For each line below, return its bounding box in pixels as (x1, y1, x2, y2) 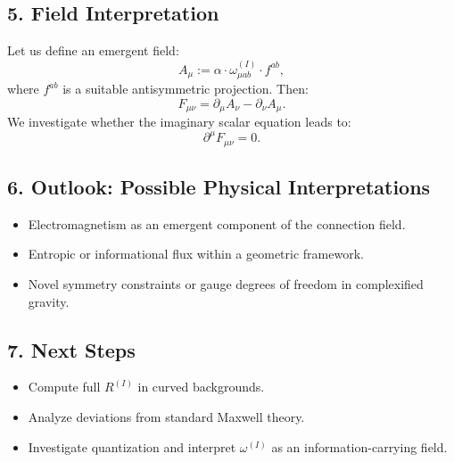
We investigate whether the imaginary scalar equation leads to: (7, 112, 351, 131)
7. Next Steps (7, 335, 136, 363)
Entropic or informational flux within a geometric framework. (28, 244, 364, 263)
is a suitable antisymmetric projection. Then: (62, 79, 309, 98)
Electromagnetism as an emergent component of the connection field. (28, 214, 406, 233)
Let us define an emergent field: (7, 41, 179, 60)
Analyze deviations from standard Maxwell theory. (28, 408, 305, 425)
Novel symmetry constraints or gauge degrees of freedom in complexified (28, 275, 424, 293)
